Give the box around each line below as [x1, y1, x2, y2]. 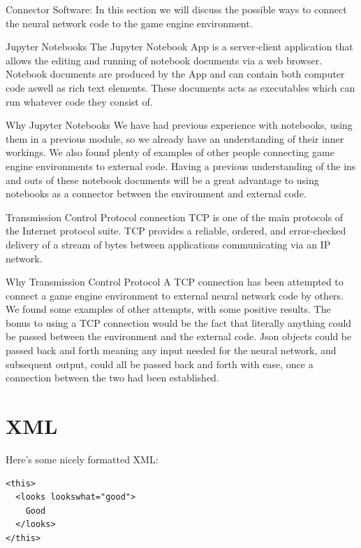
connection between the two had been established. [6, 370, 219, 385]
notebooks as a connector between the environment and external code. [6, 186, 307, 201]
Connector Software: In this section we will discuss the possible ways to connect [6, 2, 347, 16]
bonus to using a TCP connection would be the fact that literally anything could [6, 315, 352, 330]
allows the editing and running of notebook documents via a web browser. [6, 52, 323, 67]
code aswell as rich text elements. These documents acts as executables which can [6, 80, 355, 94]
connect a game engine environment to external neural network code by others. [6, 288, 344, 302]
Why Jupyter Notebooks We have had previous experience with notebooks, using [6, 118, 353, 132]
